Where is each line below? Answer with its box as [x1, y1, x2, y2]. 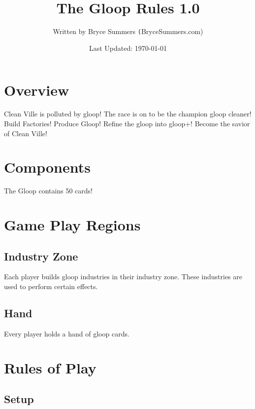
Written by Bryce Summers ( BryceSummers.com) [53, 26, 203, 37]
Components [4, 157, 91, 177]
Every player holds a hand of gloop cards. [4, 328, 129, 338]
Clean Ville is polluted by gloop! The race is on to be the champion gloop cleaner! [4, 109, 252, 119]
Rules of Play [4, 357, 96, 377]
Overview [4, 80, 69, 100]
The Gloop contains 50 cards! [4, 186, 93, 196]
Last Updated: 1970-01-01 [89, 42, 167, 53]
